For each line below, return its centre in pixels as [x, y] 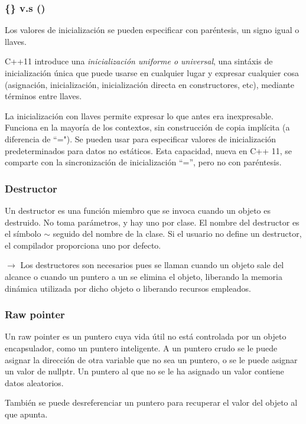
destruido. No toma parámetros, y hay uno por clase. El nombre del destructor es [152, 222]
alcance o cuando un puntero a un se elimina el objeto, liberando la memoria [144, 276]
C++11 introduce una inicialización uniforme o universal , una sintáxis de [139, 61]
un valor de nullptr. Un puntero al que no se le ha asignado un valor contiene [144, 371]
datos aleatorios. [34, 382]
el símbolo [23, 234]
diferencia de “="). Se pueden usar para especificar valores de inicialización [141, 138]
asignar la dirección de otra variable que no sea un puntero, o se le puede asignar [151, 359]
